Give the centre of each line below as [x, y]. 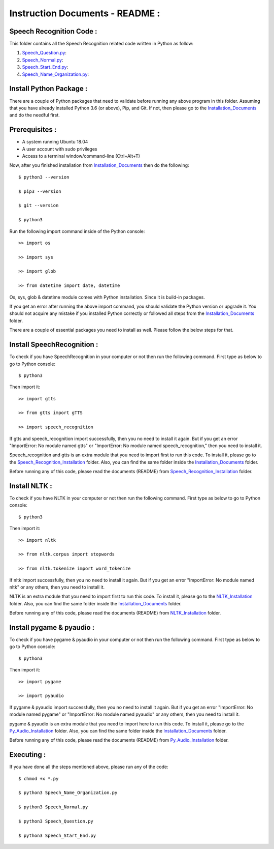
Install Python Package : [48, 89]
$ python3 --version [44, 177]
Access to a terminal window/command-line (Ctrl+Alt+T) [81, 156]
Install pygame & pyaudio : [52, 627]
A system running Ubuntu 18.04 [55, 142]
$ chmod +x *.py [39, 779]
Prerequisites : [33, 130]
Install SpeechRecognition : [54, 345]
